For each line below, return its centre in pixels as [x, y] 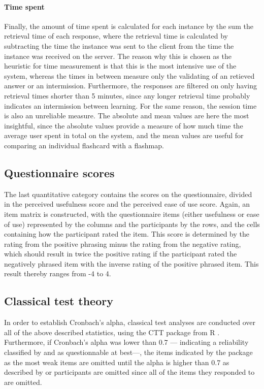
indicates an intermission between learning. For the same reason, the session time [130, 105]
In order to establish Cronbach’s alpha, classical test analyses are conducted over [130, 322]
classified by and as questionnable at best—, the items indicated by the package [128, 352]
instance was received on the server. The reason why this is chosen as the [118, 56]
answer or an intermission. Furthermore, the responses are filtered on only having [131, 86]
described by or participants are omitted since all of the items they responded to [129, 372]
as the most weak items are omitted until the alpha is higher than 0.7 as [117, 362]
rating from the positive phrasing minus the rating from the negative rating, [123, 244]
